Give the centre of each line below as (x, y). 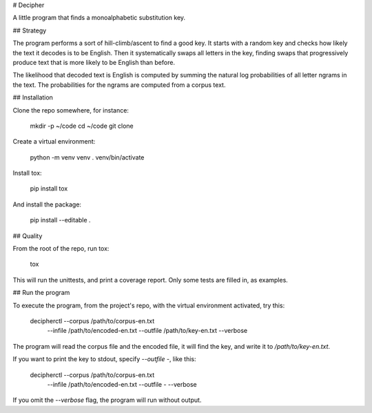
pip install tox (49, 189)
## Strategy (30, 30)
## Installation (33, 97)
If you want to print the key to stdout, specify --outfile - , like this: (104, 359)
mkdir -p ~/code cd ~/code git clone (82, 126)
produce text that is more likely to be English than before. (94, 62)
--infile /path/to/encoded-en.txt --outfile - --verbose (122, 384)
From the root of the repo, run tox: (61, 249)
